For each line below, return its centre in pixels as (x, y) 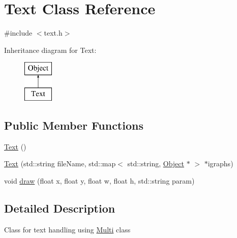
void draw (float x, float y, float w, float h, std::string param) (99, 180)
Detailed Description (60, 208)
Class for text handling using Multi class (67, 229)
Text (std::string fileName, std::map (60, 163)
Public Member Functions (74, 125)
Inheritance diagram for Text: (50, 50)
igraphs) (220, 163)
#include (18, 33)
